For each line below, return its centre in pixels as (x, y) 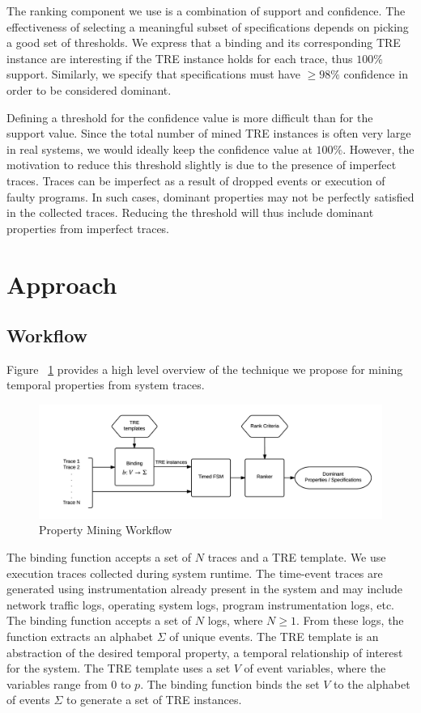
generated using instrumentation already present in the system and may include (204, 589)
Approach (62, 284)
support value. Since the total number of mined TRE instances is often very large (209, 133)
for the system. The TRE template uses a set (119, 668)
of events (28, 700)
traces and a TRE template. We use (297, 557)
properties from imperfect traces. (88, 228)
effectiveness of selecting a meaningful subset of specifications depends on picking (208, 26)
